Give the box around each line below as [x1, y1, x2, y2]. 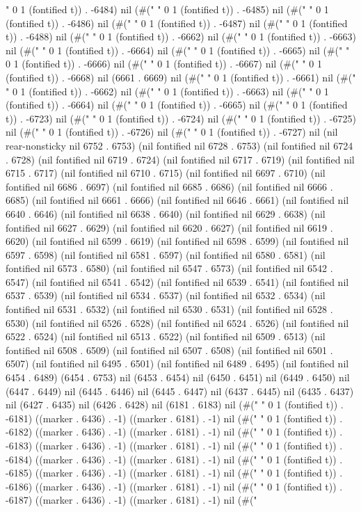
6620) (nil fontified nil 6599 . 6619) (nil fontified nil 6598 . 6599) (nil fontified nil [6, 234, 349, 248]
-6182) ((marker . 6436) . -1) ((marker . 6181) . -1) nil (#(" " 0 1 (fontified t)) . [6, 424, 343, 439]
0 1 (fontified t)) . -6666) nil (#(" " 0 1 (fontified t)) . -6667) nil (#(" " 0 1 [6, 56, 322, 71]
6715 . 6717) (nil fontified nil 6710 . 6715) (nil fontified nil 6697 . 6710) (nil [6, 166, 326, 180]
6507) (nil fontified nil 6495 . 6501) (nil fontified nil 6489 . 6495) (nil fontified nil [6, 356, 349, 371]
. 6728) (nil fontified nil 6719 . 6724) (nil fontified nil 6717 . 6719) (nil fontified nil [6, 152, 355, 166]
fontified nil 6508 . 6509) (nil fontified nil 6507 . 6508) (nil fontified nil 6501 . [6, 342, 333, 357]
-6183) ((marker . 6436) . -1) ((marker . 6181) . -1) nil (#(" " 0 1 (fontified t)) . [6, 438, 343, 452]
